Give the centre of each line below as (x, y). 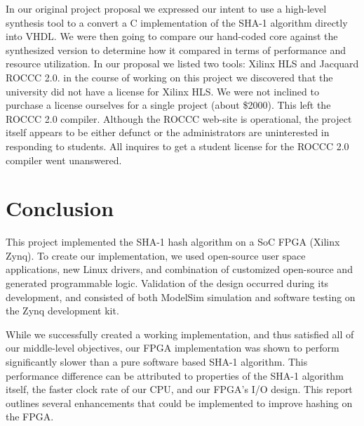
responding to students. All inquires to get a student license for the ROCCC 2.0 (177, 146)
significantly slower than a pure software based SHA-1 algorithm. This (157, 361)
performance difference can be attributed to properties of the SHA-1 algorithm (175, 375)
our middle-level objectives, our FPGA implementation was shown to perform (173, 348)
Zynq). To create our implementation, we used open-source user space (156, 255)
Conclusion (60, 208)
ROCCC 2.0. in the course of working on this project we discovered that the (169, 77)
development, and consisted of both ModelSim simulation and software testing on (181, 297)
